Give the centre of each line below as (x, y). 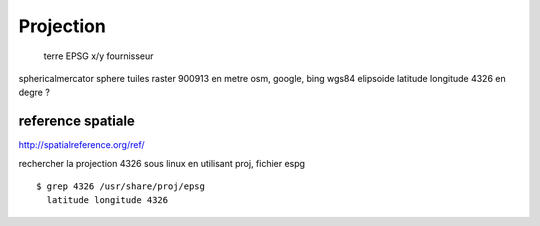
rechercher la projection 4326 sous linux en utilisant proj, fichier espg (161, 163)
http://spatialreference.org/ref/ (81, 145)
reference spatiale (76, 121)
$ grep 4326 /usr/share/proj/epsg (120, 186)
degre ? (34, 92)
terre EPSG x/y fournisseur (98, 56)
